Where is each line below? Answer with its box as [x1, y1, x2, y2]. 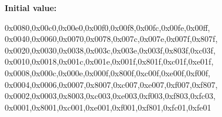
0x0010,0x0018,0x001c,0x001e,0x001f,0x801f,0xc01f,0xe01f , [5, 55, 214, 68]
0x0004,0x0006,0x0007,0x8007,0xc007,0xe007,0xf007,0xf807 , [5, 78, 218, 90]
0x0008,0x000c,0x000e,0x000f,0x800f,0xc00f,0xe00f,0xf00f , [5, 66, 210, 79]
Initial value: [5, 2, 57, 13]
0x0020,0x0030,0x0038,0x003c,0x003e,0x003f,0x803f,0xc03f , [5, 44, 216, 56]
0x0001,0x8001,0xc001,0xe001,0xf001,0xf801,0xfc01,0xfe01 [5, 101, 211, 113]
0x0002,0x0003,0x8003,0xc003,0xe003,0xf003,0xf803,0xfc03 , [5, 90, 216, 102]
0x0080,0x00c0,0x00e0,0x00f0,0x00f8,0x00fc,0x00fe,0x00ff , [5, 21, 210, 33]
